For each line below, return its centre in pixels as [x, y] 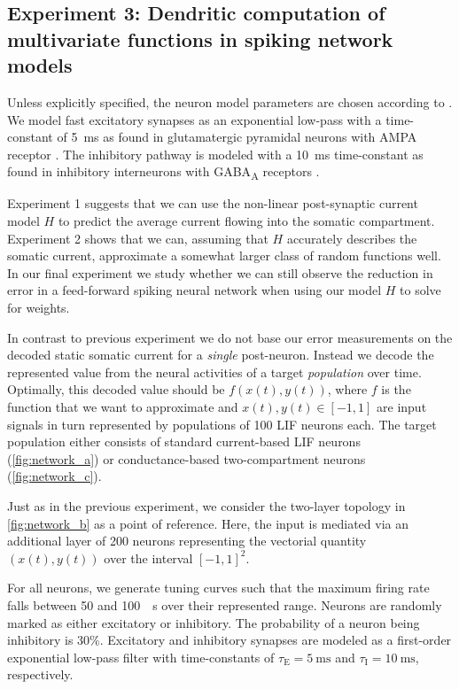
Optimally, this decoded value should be [116, 389]
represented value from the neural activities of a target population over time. [214, 372]
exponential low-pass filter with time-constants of [141, 657]
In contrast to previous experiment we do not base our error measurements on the [230, 337]
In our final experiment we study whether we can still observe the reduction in [220, 272]
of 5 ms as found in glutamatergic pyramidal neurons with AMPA [237, 137]
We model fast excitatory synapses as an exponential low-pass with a [194, 119]
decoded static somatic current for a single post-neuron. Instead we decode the [221, 355]
